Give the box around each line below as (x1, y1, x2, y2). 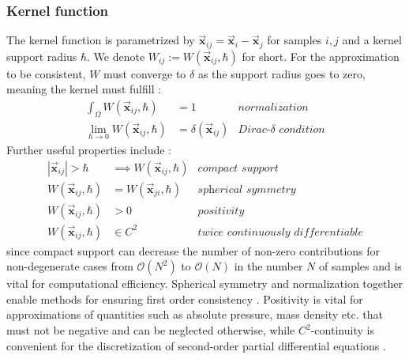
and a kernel (342, 32, 402, 48)
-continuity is (310, 322, 374, 338)
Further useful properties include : (6, 141, 172, 157)
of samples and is (319, 258, 402, 274)
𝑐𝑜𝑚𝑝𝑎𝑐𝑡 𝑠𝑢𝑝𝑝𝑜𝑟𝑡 (197, 162, 279, 174)
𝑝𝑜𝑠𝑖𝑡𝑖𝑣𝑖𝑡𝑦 (197, 205, 245, 217)
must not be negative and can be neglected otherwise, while (6, 322, 295, 338)
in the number (234, 258, 303, 274)
